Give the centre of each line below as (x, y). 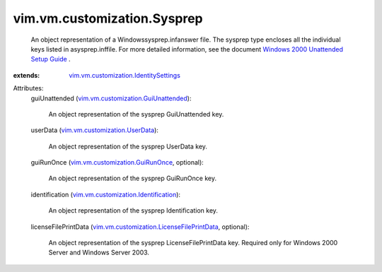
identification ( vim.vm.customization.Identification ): (105, 194)
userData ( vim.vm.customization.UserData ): (95, 130)
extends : (27, 75)
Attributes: (28, 88)
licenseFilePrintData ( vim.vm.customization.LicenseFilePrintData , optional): (140, 227)
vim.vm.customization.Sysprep (108, 18)
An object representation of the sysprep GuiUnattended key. (136, 114)
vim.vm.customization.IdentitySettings (125, 75)
